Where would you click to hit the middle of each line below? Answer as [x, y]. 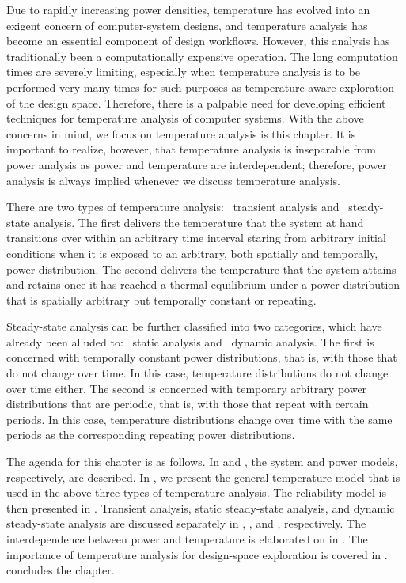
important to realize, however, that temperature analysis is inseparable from [191, 149]
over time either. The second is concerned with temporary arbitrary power [187, 388]
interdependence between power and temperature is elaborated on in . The [187, 539]
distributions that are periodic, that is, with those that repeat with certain [188, 404]
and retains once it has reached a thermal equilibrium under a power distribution [203, 284]
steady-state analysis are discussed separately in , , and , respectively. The [186, 523]
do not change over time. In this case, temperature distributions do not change [197, 373]
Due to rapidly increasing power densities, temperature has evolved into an [188, 9]
